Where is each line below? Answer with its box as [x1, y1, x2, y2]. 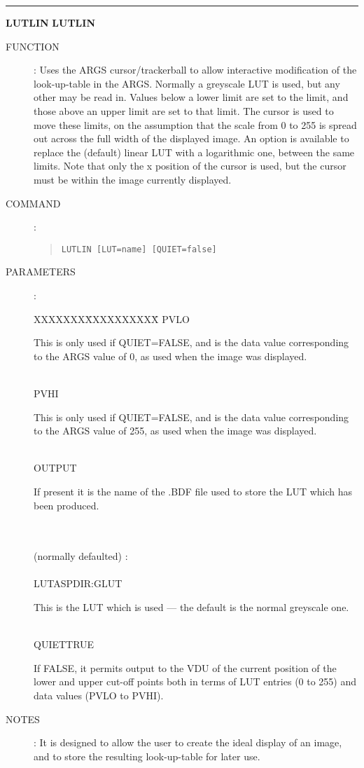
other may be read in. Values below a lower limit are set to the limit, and [34, 90, 349, 104]
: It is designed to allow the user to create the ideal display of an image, [34, 735, 342, 750]
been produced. [34, 498, 99, 512]
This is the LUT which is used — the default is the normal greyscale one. [34, 600, 349, 615]
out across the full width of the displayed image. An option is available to [34, 131, 349, 146]
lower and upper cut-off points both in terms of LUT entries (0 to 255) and [34, 674, 357, 689]
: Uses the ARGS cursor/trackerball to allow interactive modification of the [34, 62, 357, 77]
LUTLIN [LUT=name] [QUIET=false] [61, 244, 217, 254]
